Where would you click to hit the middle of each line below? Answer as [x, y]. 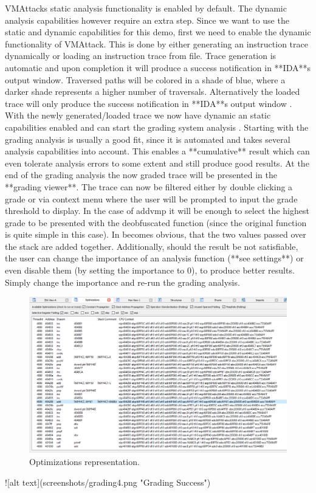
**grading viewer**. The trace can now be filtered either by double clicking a [149, 186]
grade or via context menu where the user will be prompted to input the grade [151, 198]
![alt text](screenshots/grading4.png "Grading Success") [108, 482]
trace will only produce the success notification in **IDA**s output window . [149, 103]
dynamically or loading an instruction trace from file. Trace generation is [141, 56]
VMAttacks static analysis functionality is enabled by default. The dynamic [146, 8]
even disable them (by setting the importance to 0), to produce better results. [150, 270]
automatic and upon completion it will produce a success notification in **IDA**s [158, 67]
